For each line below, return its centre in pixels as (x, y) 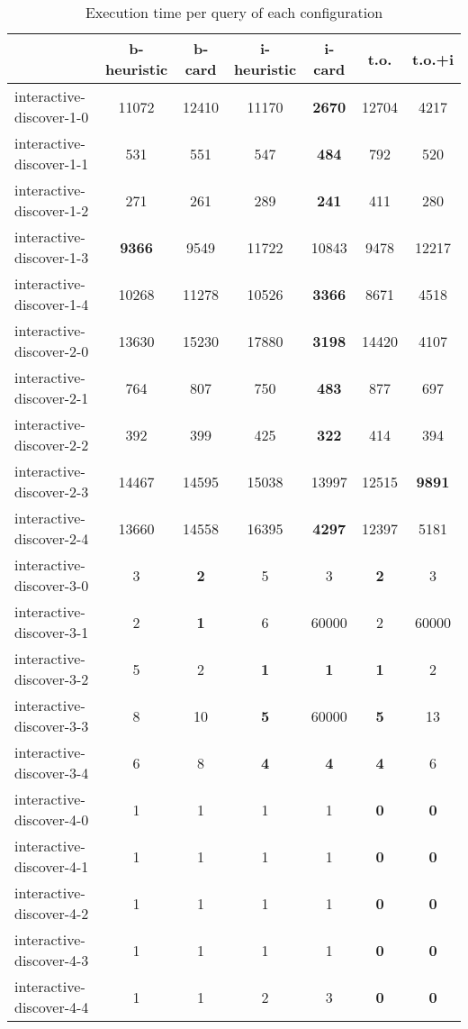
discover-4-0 (52, 820)
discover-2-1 (52, 398)
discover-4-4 (52, 1007)
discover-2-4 (52, 538)
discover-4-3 (52, 960)
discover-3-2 (52, 679)
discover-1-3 (52, 257)
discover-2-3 (52, 492)
